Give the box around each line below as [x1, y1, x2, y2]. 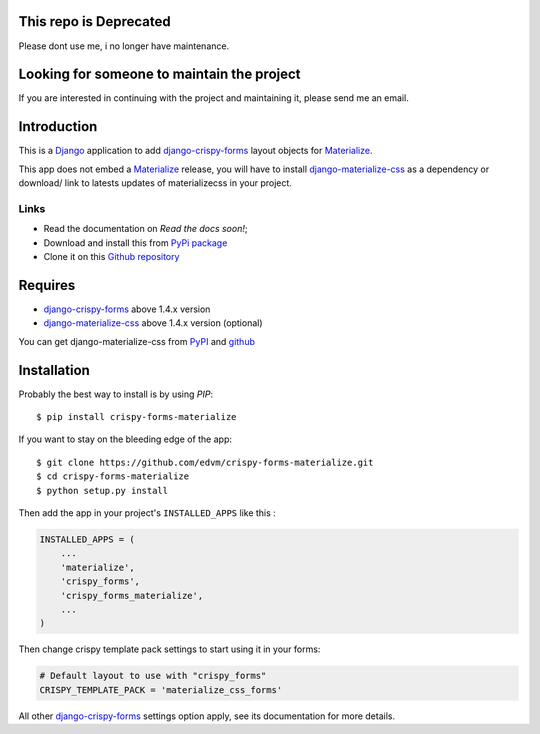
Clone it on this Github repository [43, 251, 180, 263]
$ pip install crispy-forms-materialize [36, 411, 237, 423]
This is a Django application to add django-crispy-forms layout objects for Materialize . [18, 145, 373, 157]
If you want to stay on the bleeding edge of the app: [18, 433, 233, 445]
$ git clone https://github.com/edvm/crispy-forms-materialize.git [36, 456, 374, 468]
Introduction [18, 118, 98, 135]
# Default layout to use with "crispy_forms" [39, 670, 267, 682]
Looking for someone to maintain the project [18, 66, 301, 83]
